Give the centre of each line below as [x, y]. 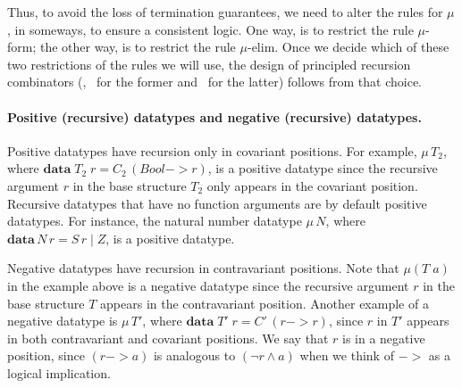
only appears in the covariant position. [312, 185]
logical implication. [59, 372]
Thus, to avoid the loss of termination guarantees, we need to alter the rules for [225, 12]
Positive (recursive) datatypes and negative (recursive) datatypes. [214, 116]
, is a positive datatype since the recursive [323, 168]
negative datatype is [63, 321]
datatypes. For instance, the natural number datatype [155, 221]
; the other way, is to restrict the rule [134, 47]
